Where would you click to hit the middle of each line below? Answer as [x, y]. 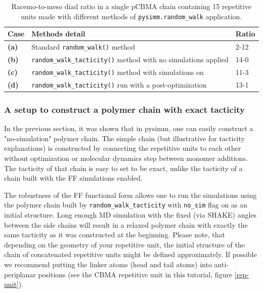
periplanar [20, 274]
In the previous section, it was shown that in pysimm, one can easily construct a [129, 128]
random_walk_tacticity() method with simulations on [118, 72]
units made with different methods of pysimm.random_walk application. [131, 16]
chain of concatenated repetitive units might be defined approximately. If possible [130, 254]
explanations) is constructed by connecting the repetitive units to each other [123, 148]
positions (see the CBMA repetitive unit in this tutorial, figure [135, 274]
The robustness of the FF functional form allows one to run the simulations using [130, 195]
